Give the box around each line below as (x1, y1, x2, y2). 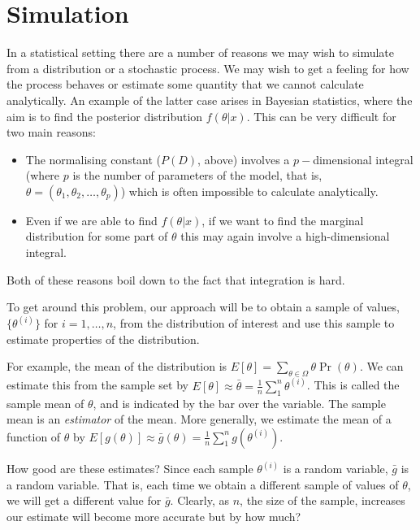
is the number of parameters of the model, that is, (72, 167, 323, 184)
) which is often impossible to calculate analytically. (120, 182, 379, 199)
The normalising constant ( (25, 150, 162, 167)
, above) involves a (197, 150, 290, 167)
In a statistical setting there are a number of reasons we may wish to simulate (6, 44, 395, 61)
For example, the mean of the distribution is (6, 358, 227, 375)
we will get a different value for (6, 492, 162, 509)
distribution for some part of (25, 228, 168, 245)
